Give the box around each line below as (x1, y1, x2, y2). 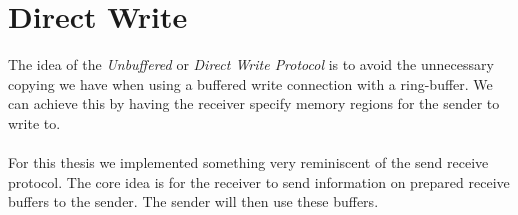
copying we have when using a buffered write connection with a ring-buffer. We (8, 73, 493, 94)
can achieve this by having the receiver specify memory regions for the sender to (8, 93, 500, 114)
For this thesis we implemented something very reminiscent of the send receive (8, 152, 489, 173)
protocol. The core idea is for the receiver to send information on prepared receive (8, 171, 510, 192)
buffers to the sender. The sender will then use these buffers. (8, 191, 379, 212)
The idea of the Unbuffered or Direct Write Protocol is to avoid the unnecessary (8, 54, 494, 75)
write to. (8, 112, 61, 133)
